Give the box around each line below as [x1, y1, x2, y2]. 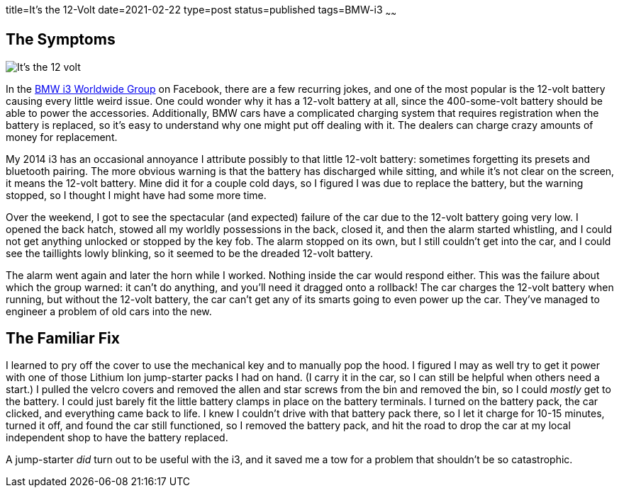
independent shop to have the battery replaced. [6, 431, 228, 444]
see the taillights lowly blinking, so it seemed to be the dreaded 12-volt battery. [6, 246, 374, 259]
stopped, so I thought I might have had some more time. [6, 188, 267, 201]
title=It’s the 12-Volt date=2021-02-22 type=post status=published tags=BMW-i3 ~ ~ [6, 4, 396, 18]
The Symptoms [6, 30, 116, 49]
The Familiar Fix [6, 329, 120, 348]
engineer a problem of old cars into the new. [6, 305, 212, 317]
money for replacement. [6, 130, 118, 143]
